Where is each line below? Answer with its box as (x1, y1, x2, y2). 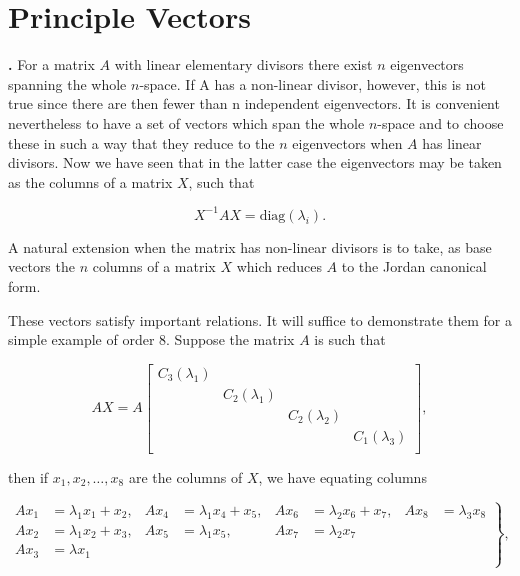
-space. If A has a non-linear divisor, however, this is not (139, 73, 486, 94)
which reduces (236, 256, 322, 277)
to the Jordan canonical (341, 256, 487, 277)
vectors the (8, 256, 75, 277)
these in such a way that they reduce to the (8, 132, 275, 153)
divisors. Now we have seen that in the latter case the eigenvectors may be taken (8, 152, 502, 173)
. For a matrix (8, 54, 95, 75)
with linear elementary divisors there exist (114, 54, 373, 75)
